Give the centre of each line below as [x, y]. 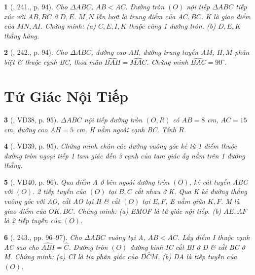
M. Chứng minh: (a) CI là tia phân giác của [71, 256]
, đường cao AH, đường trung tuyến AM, [153, 52]
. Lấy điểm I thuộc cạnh [214, 237]
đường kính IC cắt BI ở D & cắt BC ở [187, 247]
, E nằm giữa [185, 201]
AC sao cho [21, 247]
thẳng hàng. [22, 35]
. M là [230, 201]
